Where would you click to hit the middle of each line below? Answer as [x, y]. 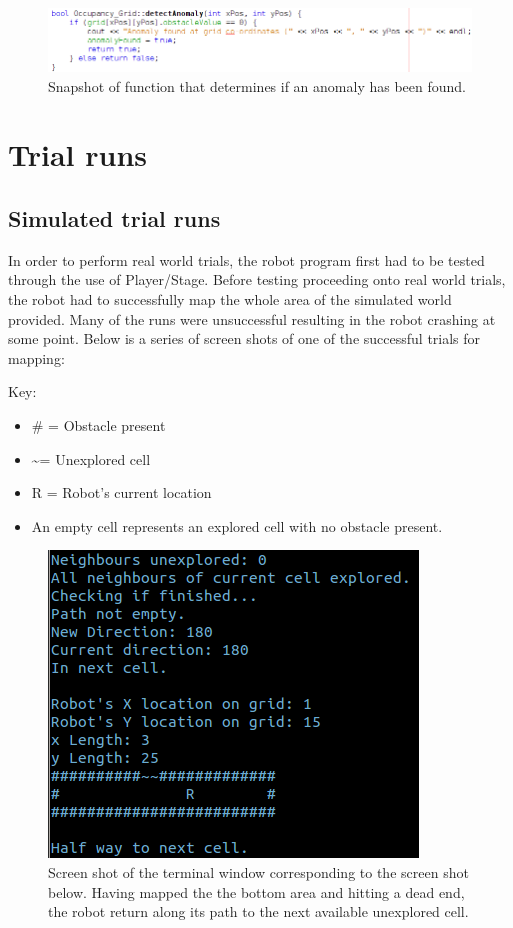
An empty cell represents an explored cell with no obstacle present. [237, 525]
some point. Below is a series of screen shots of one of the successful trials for [244, 338]
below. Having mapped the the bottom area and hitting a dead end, [256, 891]
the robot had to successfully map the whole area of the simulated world [230, 298]
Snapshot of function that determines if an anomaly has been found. [257, 85]
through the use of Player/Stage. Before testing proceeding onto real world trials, [257, 279]
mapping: [36, 357]
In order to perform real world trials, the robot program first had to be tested [246, 259]
